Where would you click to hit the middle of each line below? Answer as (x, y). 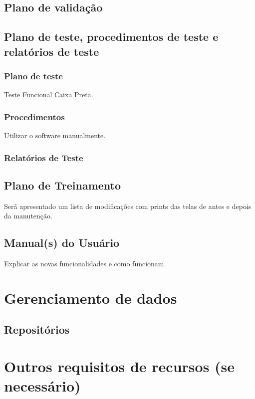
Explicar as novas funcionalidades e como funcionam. (85, 264)
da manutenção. (28, 216)
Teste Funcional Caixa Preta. (49, 95)
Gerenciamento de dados (91, 298)
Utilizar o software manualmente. (55, 135)
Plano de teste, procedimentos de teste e (111, 37)
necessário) (42, 386)
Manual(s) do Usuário (62, 243)
